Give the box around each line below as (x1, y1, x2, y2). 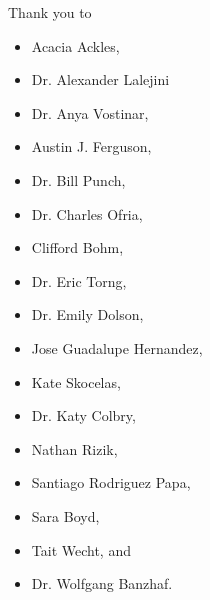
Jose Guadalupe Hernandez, (31, 337, 203, 358)
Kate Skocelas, (31, 371, 121, 392)
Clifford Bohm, (31, 237, 124, 258)
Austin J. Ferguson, (31, 136, 152, 157)
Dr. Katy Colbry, (31, 405, 136, 426)
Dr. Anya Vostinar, (31, 102, 149, 123)
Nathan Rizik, (31, 438, 118, 459)
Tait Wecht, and (31, 539, 131, 560)
